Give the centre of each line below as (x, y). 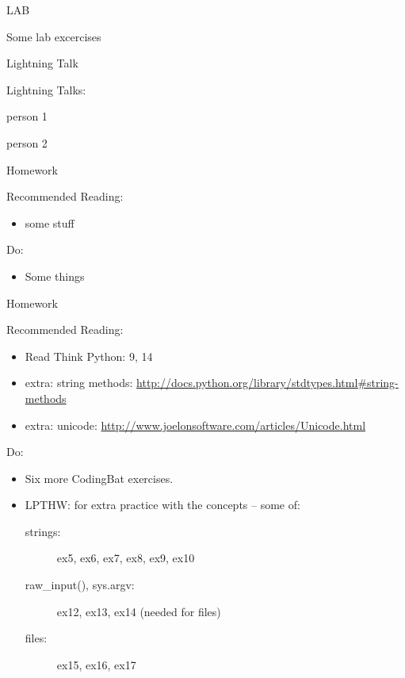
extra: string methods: (79, 383)
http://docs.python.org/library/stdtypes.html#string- (267, 383)
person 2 (27, 142)
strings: (43, 531)
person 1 (27, 116)
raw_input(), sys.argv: (80, 585)
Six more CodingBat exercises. (99, 478)
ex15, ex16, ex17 (96, 664)
